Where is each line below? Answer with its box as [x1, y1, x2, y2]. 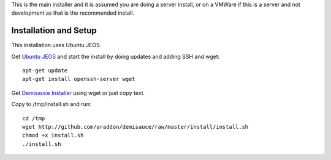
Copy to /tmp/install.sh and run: [11, 101, 91, 108]
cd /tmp [22, 115, 45, 122]
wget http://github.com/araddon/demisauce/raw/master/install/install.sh [22, 123, 249, 131]
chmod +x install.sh [22, 132, 84, 139]
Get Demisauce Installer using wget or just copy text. [11, 89, 145, 96]
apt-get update [22, 67, 68, 74]
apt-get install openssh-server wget [22, 75, 136, 83]
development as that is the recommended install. [11, 9, 135, 17]
